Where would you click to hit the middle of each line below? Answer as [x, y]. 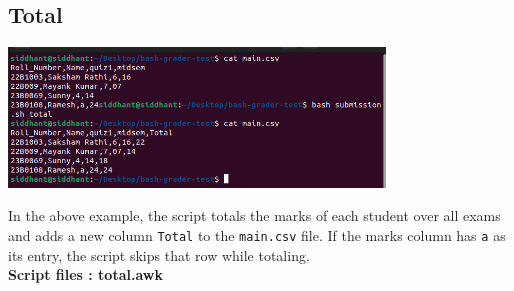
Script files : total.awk [85, 274]
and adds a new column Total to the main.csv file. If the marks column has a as [257, 234]
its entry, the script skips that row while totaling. [159, 254]
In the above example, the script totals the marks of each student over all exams [254, 215]
